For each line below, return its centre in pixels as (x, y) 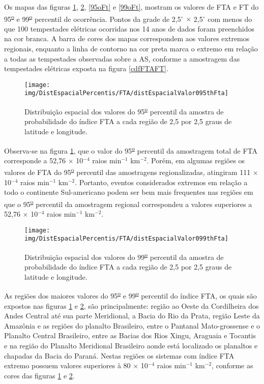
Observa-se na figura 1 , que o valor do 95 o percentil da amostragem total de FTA (131, 150)
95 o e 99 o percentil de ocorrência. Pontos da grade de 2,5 (93, 18)
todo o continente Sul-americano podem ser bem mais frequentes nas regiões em (129, 192)
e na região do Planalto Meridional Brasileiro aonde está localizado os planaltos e (131, 346)
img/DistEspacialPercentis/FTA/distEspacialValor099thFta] (126, 239)
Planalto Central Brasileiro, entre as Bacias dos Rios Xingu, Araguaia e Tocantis (130, 335)
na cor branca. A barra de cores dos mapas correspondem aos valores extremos (127, 38)
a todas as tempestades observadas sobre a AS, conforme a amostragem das (122, 58)
